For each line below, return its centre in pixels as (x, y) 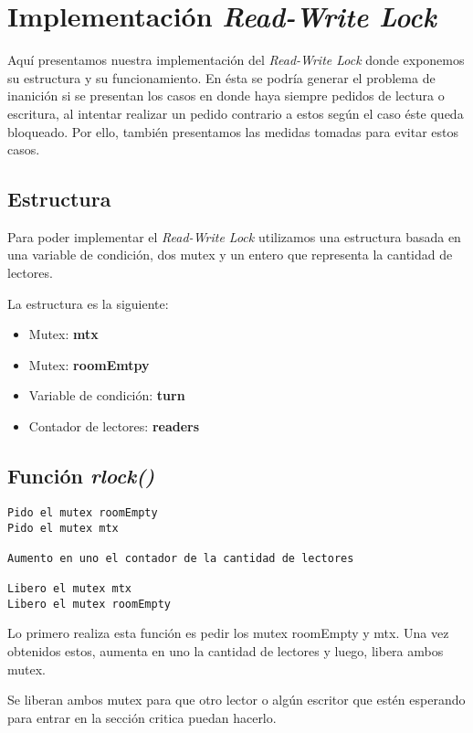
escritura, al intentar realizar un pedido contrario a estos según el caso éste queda (236, 113)
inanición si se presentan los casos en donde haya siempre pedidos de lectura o (226, 96)
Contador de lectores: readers (114, 426)
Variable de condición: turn (107, 395)
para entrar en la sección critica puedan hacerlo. (142, 717)
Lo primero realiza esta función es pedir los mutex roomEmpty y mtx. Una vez (228, 633)
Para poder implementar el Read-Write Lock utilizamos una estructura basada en (234, 236)
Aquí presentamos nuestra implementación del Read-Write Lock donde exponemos (236, 60)
